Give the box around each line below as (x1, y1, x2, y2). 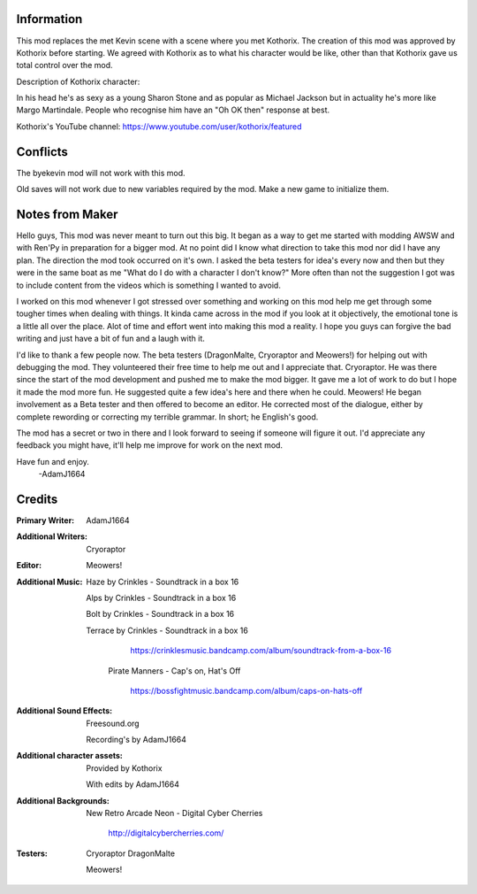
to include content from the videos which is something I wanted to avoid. (16, 280, 282, 290)
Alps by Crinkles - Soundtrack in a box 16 (86, 592, 237, 603)
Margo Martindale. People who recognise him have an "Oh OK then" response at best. (16, 104, 330, 115)
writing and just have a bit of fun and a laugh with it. (16, 333, 205, 344)
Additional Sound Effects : (16, 705, 113, 716)
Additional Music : (16, 576, 83, 587)
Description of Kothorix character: (16, 76, 140, 87)
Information (16, 12, 83, 27)
